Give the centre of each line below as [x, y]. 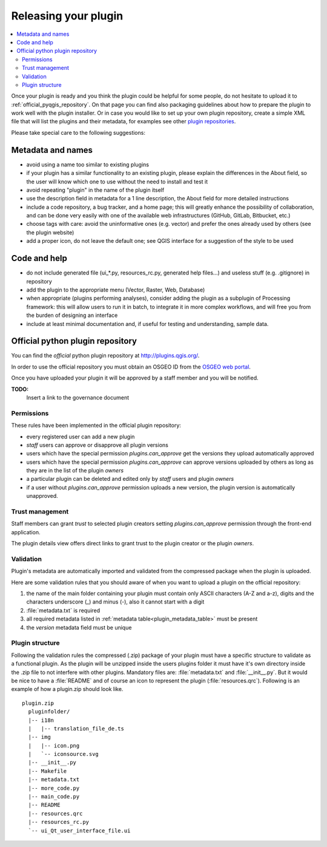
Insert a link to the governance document [78, 397]
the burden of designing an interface [72, 315]
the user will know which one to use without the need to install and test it [117, 182]
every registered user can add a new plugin [81, 437]
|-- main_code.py [54, 797]
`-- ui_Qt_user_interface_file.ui [79, 831]
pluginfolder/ [49, 712]
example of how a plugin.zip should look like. [67, 689]
